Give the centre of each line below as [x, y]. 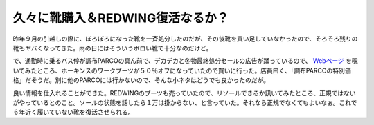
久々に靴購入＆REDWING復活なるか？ [121, 18]
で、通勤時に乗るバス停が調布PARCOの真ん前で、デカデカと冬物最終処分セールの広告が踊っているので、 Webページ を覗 [185, 61]
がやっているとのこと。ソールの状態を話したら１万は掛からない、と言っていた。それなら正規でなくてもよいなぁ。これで [185, 102]
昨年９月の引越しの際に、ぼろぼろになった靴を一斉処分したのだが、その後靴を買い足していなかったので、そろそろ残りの [185, 39]
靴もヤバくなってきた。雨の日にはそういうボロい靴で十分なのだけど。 [113, 48]
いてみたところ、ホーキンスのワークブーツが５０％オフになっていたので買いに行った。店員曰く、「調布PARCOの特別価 [182, 70]
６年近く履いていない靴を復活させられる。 [73, 112]
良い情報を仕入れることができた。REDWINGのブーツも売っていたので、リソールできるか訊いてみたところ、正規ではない [184, 93]
